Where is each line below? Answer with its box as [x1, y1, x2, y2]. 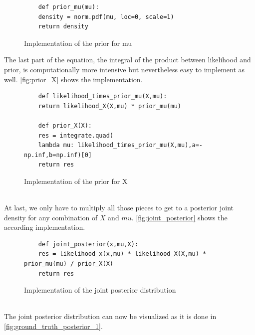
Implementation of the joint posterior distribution [24, 285, 176, 295]
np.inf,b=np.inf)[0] [24, 151, 92, 159]
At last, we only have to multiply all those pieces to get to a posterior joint [4, 202, 234, 213]
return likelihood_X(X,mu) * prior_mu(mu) [38, 102, 181, 110]
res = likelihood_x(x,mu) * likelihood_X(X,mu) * [38, 250, 207, 258]
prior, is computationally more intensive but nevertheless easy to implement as [4, 64, 245, 74]
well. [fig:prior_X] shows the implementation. [4, 74, 143, 84]
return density [38, 23, 88, 30]
